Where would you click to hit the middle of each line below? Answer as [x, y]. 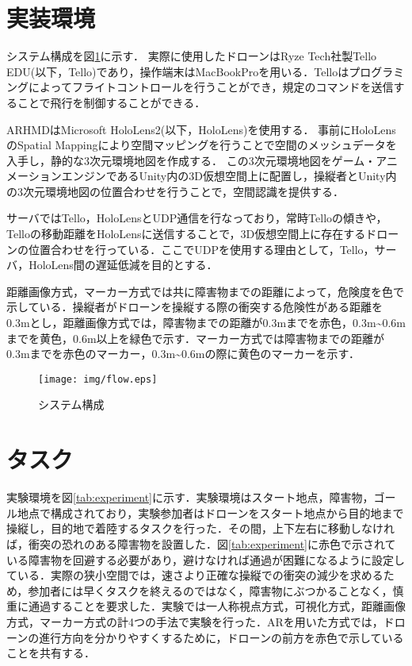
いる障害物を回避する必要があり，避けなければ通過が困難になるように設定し [206, 559]
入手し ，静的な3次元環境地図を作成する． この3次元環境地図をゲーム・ [191, 160]
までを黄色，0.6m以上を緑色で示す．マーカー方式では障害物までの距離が [195, 338]
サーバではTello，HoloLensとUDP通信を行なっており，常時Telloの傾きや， [197, 218]
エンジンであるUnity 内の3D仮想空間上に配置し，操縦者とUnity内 [229, 176]
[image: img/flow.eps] [98, 379]
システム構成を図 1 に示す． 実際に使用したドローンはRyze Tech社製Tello [192, 56]
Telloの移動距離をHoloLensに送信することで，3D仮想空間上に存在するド [192, 234]
